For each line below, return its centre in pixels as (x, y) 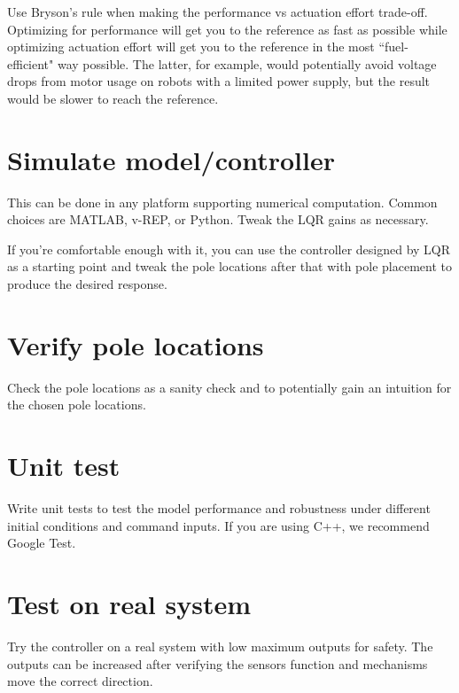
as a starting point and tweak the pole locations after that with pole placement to (229, 266)
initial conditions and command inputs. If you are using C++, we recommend (218, 525)
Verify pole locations (136, 344)
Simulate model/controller (171, 159)
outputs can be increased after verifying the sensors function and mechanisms (218, 663)
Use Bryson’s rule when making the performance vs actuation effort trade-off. (218, 12)
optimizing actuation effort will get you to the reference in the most (191, 47)
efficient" (31, 63)
